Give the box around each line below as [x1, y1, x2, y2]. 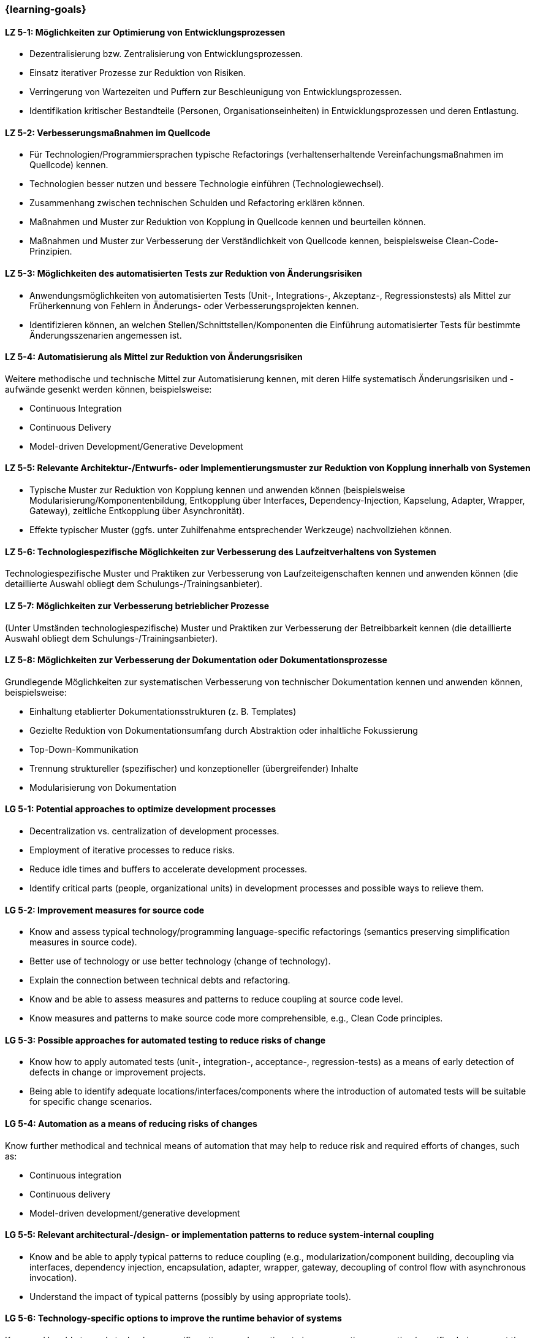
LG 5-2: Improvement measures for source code [5, 904, 205, 915]
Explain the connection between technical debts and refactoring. [29, 975, 290, 986]
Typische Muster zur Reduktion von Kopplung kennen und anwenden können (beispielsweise [29, 485, 405, 496]
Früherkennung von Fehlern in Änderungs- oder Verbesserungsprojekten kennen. [29, 300, 359, 311]
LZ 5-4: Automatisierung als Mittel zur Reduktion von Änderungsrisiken [5, 352, 303, 363]
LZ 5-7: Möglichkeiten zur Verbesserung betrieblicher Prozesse [5, 600, 270, 611]
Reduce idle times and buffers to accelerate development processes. [29, 863, 308, 874]
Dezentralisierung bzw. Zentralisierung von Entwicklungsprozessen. [29, 48, 303, 60]
